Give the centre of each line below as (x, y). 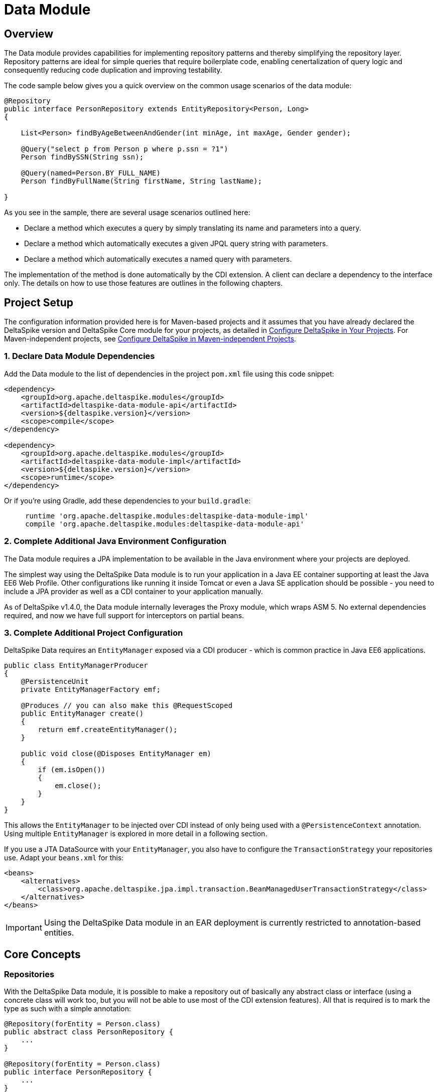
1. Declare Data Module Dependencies (80, 356)
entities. (59, 933)
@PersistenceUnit (55, 682)
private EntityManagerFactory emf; (91, 690)
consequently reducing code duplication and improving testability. (113, 70)
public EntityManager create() (82, 714)
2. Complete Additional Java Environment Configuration (115, 541)
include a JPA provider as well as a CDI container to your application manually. (134, 591)
